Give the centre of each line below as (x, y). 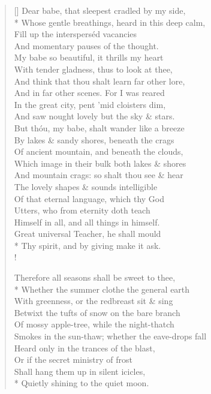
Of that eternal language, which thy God (89, 198)
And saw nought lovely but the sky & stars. (94, 116)
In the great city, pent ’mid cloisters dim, (90, 104)
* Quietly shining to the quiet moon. (82, 383)
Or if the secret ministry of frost (73, 360)
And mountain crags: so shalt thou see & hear (99, 175)
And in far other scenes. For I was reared (89, 93)
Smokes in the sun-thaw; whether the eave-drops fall (110, 336)
